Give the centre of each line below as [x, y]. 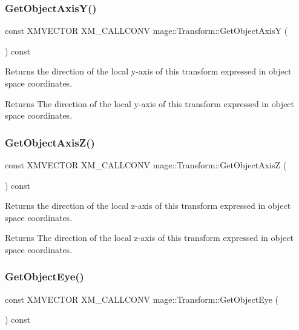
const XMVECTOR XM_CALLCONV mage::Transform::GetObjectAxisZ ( [146, 165]
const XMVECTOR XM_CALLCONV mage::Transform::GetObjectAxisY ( [146, 31]
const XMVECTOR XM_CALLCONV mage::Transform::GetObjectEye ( [142, 299]
